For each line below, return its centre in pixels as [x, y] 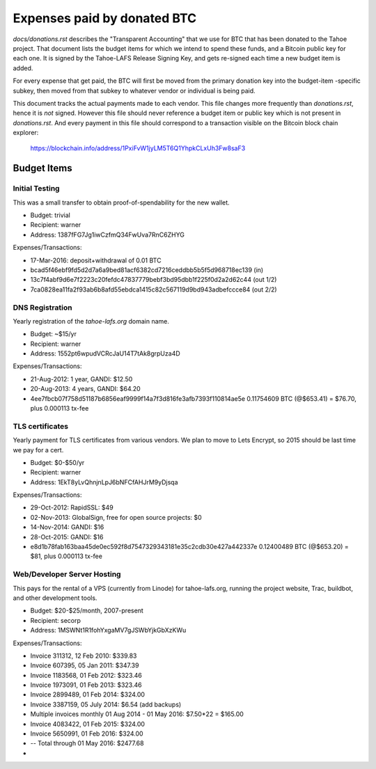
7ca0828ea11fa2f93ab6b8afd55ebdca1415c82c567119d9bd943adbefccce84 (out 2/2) [154, 290]
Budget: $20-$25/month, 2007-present [87, 611]
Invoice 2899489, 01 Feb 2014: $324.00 [88, 695]
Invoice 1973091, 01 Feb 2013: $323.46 [86, 685]
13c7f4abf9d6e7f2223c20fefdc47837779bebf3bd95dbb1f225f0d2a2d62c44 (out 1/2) [154, 280]
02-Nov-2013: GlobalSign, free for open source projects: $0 [116, 517]
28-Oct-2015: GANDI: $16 [67, 537]
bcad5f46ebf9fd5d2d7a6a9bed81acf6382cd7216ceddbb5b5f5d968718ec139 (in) [147, 270]
